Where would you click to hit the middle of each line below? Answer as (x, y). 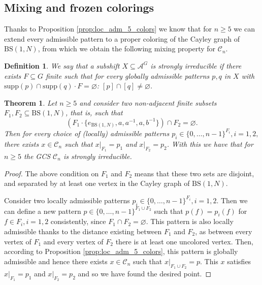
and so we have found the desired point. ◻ (145, 273)
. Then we (232, 200)
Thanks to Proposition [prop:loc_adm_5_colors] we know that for (108, 29)
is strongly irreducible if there (196, 65)
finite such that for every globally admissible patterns (128, 75)
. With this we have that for (210, 144)
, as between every (224, 231)
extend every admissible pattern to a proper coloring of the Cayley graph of (122, 38)
